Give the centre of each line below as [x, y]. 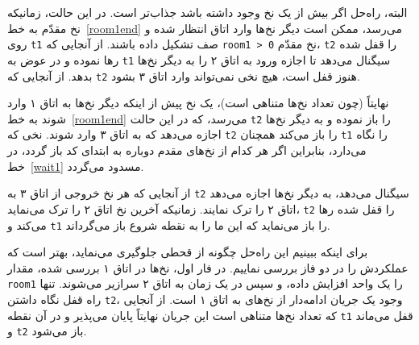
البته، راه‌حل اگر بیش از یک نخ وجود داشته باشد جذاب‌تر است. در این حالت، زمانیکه [207, 12]
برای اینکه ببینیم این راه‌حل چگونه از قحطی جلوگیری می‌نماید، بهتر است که [188, 252]
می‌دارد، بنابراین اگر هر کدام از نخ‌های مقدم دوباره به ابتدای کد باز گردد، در [187, 150]
